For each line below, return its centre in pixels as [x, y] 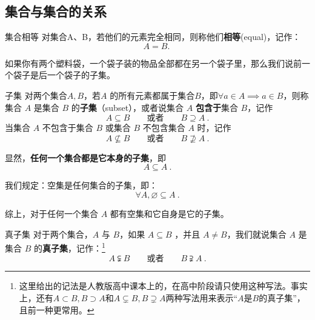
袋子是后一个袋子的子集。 [64, 75]
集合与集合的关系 [56, 11]
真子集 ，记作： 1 [74, 247]
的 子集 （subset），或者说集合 [128, 107]
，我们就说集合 [257, 234]
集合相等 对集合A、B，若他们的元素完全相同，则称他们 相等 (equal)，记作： [153, 37]
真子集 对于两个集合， [49, 234]
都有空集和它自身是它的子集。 [169, 213]
